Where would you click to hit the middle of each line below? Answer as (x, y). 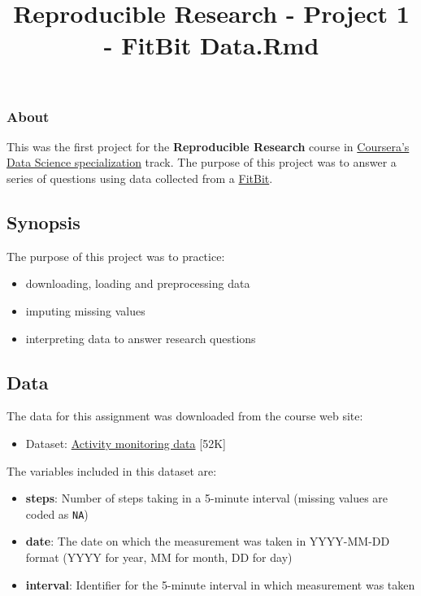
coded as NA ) (57, 513)
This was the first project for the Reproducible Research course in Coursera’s (208, 146)
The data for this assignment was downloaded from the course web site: (185, 416)
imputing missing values (85, 311)
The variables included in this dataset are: (112, 470)
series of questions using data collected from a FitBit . (140, 178)
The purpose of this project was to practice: (116, 256)
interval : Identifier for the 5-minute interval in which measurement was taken (220, 584)
